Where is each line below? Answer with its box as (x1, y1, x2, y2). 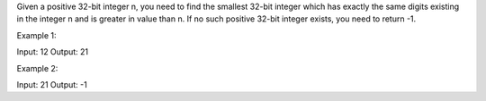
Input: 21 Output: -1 (16, 79, 87, 89)
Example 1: (16, 29, 57, 40)
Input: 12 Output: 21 (16, 46, 89, 57)
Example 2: (16, 63, 58, 73)
